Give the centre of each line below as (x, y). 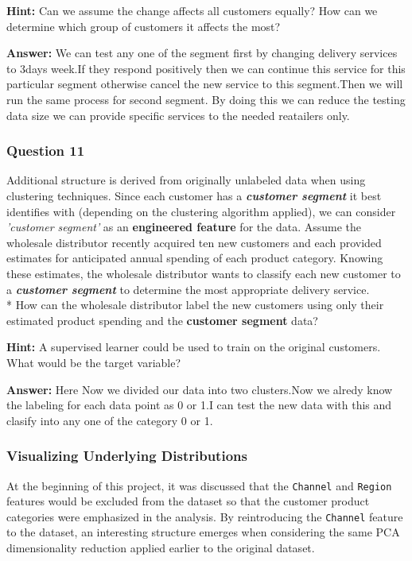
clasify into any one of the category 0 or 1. (110, 420)
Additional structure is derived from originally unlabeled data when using (186, 180)
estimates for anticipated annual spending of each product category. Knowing (195, 258)
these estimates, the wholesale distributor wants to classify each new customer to (204, 273)
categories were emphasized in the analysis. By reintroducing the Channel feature (205, 516)
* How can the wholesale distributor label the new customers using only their (195, 305)
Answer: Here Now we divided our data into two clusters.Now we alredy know (200, 389)
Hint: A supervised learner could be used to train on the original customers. (194, 347)
